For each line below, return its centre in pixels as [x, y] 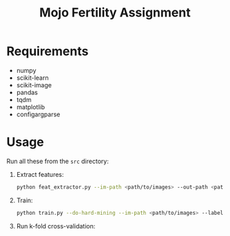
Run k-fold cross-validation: [56, 226]
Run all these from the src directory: [58, 161]
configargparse [38, 114]
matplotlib [31, 107]
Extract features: [40, 174]
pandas [27, 92]
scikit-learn [32, 78]
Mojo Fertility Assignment [115, 13]
